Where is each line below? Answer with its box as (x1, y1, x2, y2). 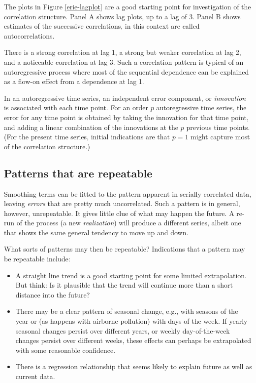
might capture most (191, 131, 250, 142)
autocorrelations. (4, 30, 55, 41)
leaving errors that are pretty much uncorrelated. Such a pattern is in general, (4, 198, 240, 209)
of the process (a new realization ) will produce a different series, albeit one (16, 217, 241, 228)
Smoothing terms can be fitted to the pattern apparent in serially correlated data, (4, 188, 252, 199)
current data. (15, 371, 55, 382)
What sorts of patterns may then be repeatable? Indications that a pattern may (4, 244, 245, 254)
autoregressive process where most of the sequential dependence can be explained (4, 66, 249, 77)
